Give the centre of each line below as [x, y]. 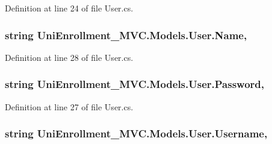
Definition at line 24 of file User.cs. [69, 8]
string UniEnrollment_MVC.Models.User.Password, [135, 84]
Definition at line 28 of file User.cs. [69, 57]
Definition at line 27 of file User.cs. [69, 106]
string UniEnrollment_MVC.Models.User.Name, [126, 35]
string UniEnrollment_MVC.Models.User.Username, [136, 133]
